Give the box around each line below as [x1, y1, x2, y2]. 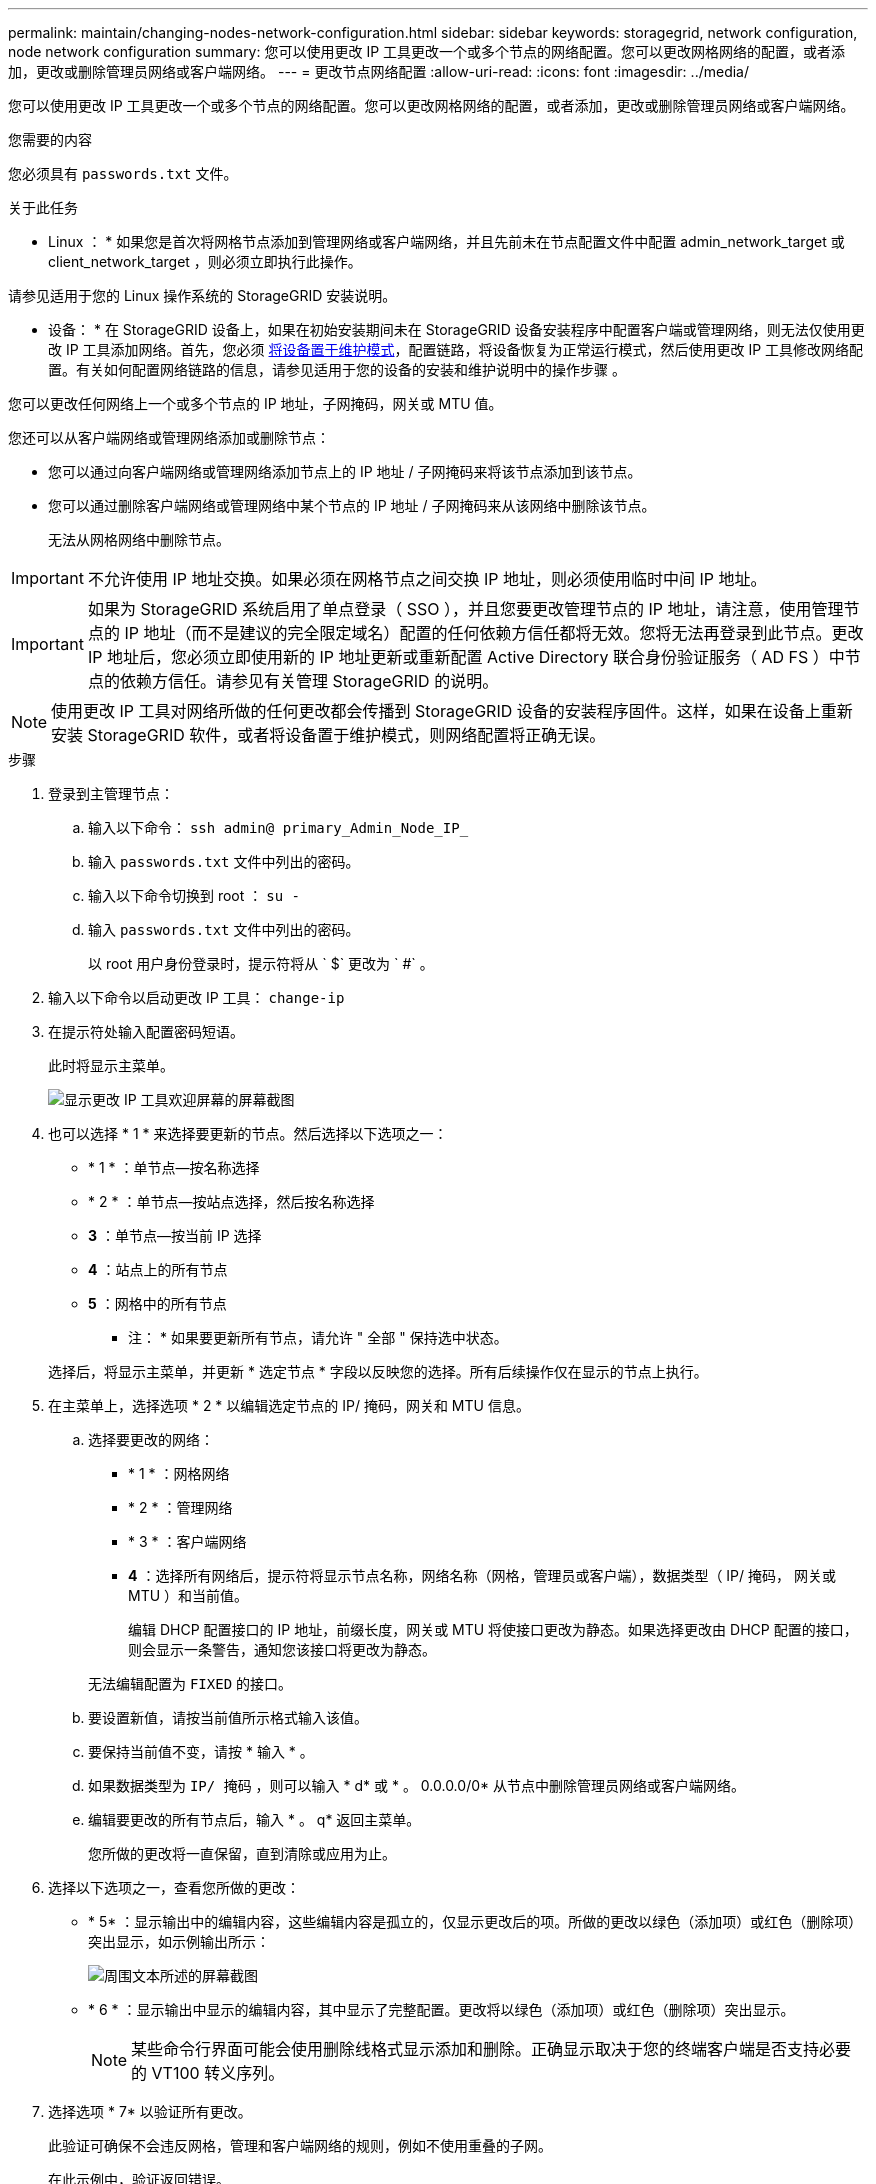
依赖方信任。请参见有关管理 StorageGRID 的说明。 [119, 671, 499, 691]
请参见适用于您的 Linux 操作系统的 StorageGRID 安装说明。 [8, 287, 397, 304]
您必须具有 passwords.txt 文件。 [8, 165, 238, 182]
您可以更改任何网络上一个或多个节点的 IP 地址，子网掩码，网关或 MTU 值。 [8, 395, 503, 412]
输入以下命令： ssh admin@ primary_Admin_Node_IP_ [88, 819, 469, 836]
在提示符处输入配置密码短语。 [48, 1023, 244, 1040]
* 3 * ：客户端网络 [128, 1533, 247, 1550]
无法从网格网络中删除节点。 [48, 531, 230, 548]
